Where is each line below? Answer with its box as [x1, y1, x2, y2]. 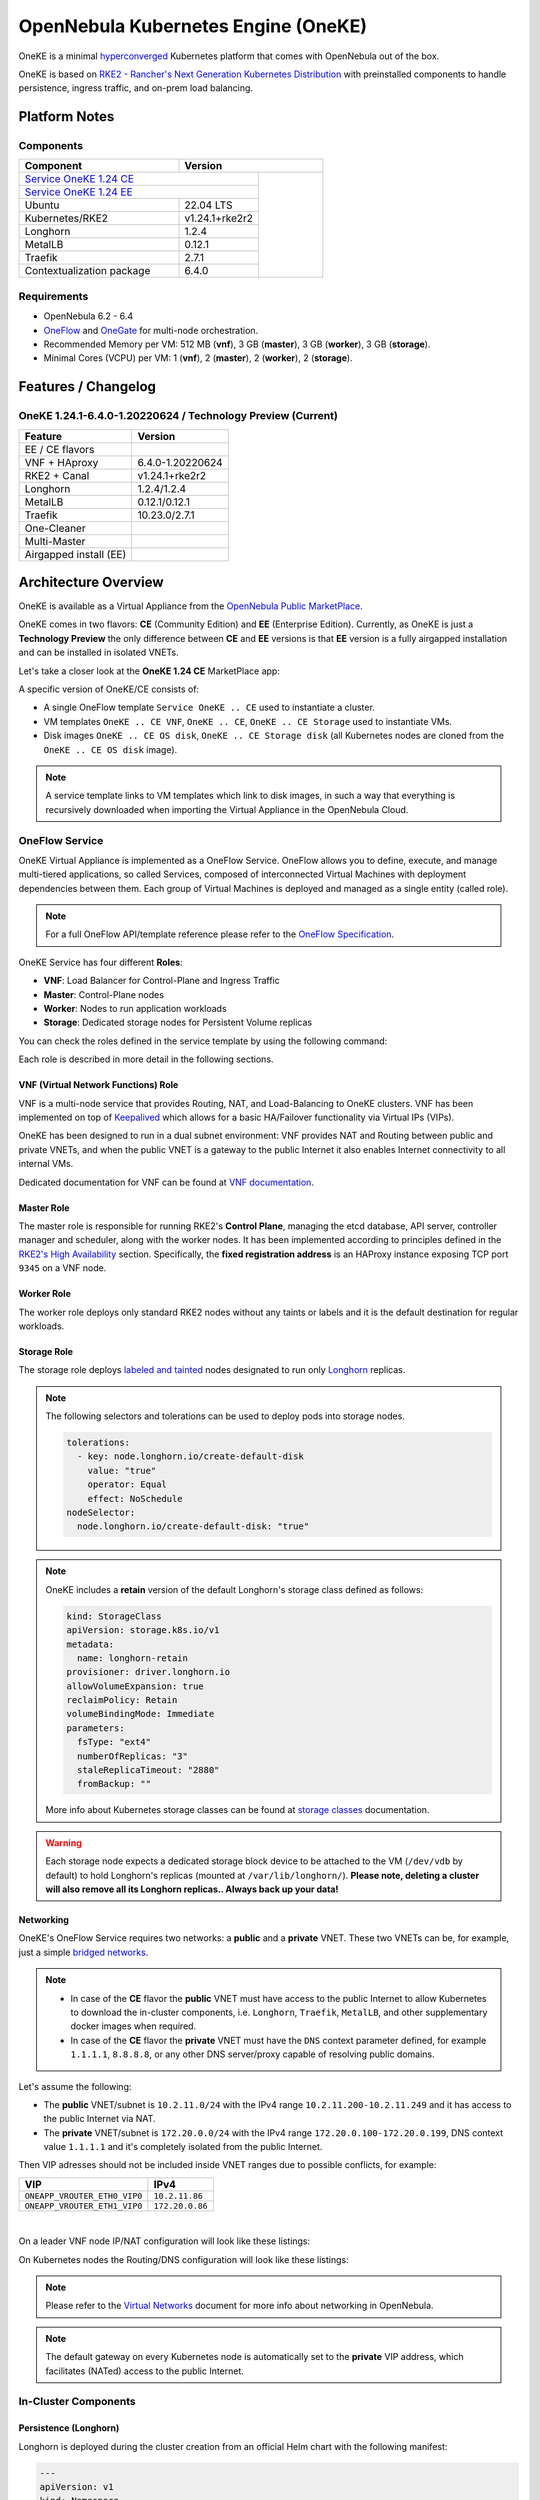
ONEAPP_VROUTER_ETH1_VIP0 [24, 2200, 143, 2211]
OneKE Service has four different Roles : [18, 956, 184, 968]
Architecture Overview [18, 573, 164, 590]
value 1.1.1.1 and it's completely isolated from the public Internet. [43, 2141, 323, 2153]
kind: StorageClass [66, 1610, 162, 1622]
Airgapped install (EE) [24, 547, 127, 561]
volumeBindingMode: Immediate [66, 1708, 215, 1720]
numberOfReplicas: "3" [76, 1750, 189, 1762]
